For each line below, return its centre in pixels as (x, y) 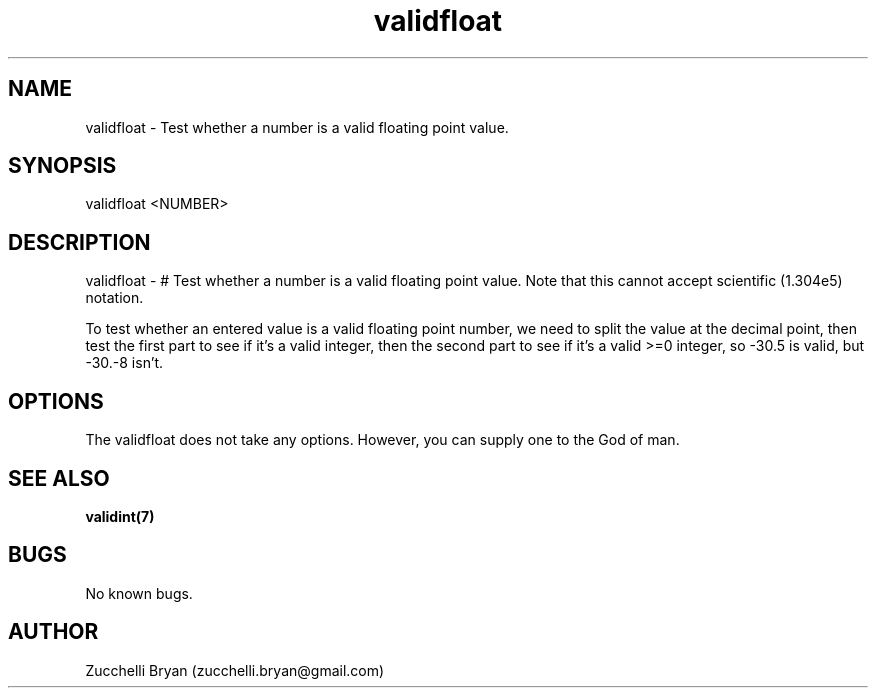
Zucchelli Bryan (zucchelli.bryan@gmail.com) (235, 670)
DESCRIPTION (79, 242)
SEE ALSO (59, 478)
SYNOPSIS (62, 166)
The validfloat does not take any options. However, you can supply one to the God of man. (382, 440)
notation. (114, 298)
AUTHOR (53, 632)
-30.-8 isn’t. (124, 363)
